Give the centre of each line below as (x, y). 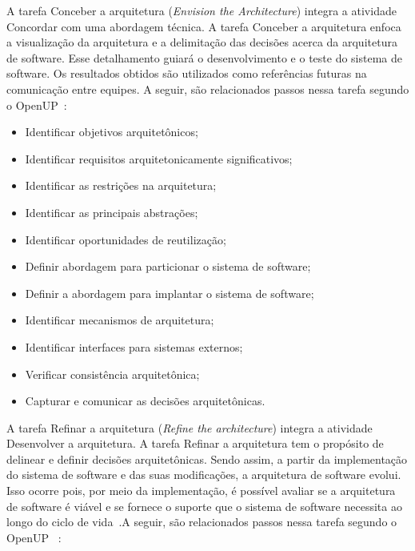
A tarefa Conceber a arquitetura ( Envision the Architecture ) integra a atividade (202, 10)
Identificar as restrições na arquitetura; (121, 185)
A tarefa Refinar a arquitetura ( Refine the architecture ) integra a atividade (190, 427)
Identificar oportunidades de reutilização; (126, 239)
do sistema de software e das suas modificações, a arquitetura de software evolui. (204, 475)
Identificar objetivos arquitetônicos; (112, 132)
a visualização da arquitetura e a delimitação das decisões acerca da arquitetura (202, 42)
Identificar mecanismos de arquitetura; (120, 320)
